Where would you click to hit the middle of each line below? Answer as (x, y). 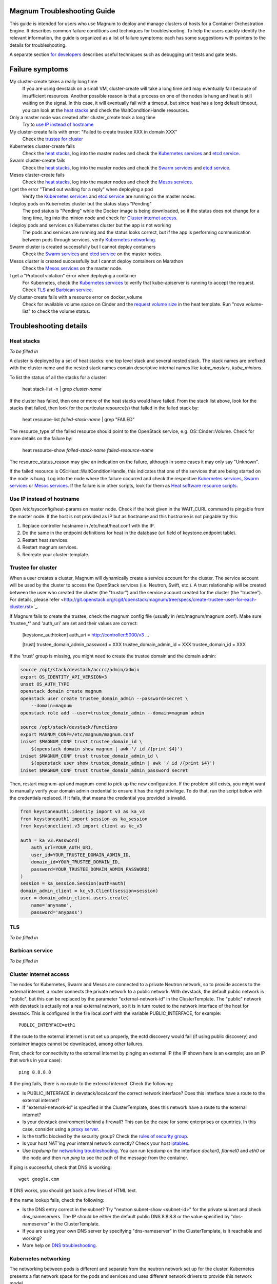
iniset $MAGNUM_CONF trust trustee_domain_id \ (81, 742)
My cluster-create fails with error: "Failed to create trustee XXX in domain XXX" (93, 131)
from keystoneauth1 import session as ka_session (84, 819)
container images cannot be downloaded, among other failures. (76, 1044)
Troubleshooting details (48, 326)
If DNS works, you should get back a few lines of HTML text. (73, 1191)
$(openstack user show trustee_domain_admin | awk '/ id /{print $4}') (123, 763)
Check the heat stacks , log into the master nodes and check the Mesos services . (108, 182)
